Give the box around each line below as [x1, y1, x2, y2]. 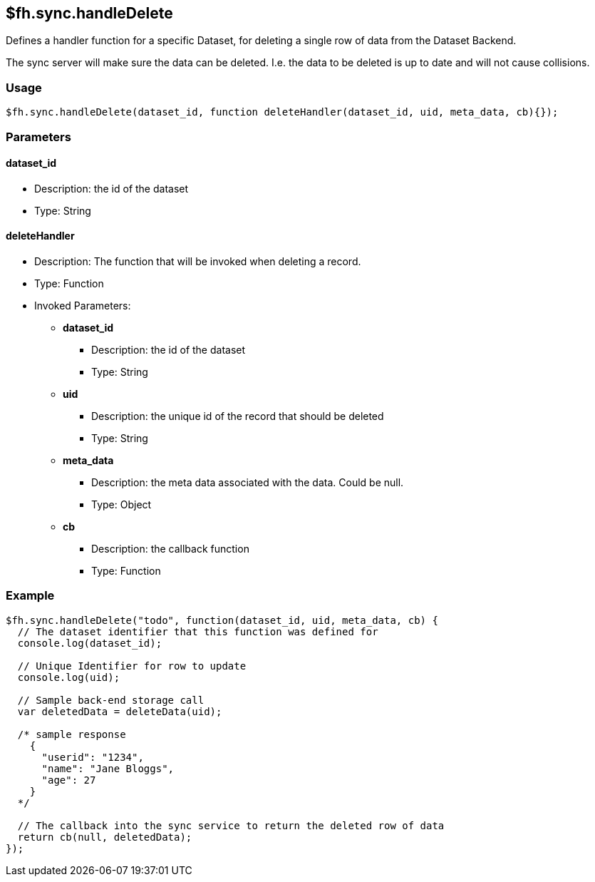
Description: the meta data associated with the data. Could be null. [91, 476, 404, 488]
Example [6, 588, 55, 603]
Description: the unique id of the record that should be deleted [91, 409, 384, 422]
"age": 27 [41, 774, 96, 786]
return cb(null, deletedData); [17, 831, 192, 843]
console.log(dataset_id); [17, 637, 162, 649]
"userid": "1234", [41, 751, 144, 763]
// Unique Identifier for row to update [17, 660, 247, 672]
